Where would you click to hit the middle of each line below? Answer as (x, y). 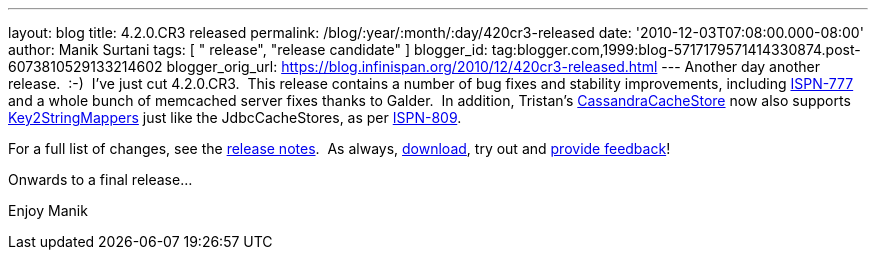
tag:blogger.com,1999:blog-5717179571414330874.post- (676, 49)
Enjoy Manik (48, 210)
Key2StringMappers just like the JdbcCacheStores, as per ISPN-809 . (235, 117)
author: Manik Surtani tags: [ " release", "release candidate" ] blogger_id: (248, 49)
